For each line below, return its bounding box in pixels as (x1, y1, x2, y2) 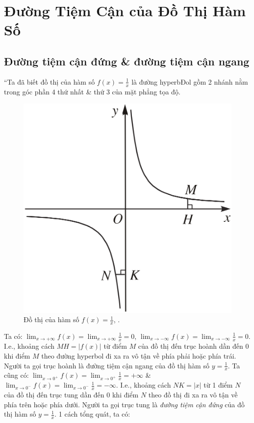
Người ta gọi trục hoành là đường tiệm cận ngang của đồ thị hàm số (4, 360, 209, 370)
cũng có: (4, 370, 29, 380)
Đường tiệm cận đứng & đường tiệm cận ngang (4, 53, 250, 68)
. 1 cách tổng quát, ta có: (54, 409, 130, 419)
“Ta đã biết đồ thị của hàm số (4, 76, 95, 87)
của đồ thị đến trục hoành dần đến (138, 341, 243, 351)
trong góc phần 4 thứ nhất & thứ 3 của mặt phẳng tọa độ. (4, 86, 180, 96)
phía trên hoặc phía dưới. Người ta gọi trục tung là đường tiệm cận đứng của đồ (4, 399, 245, 409)
